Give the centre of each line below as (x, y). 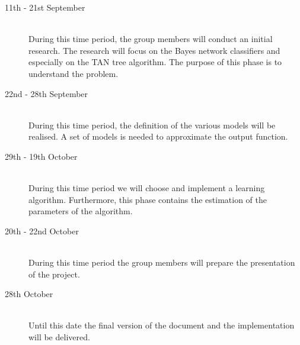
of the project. (54, 274)
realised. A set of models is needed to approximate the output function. (158, 136)
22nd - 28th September (47, 93)
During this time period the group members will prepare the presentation (162, 262)
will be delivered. (59, 337)
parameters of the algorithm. (81, 211)
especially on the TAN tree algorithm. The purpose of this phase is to (155, 62)
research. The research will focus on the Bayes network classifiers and (154, 50)
